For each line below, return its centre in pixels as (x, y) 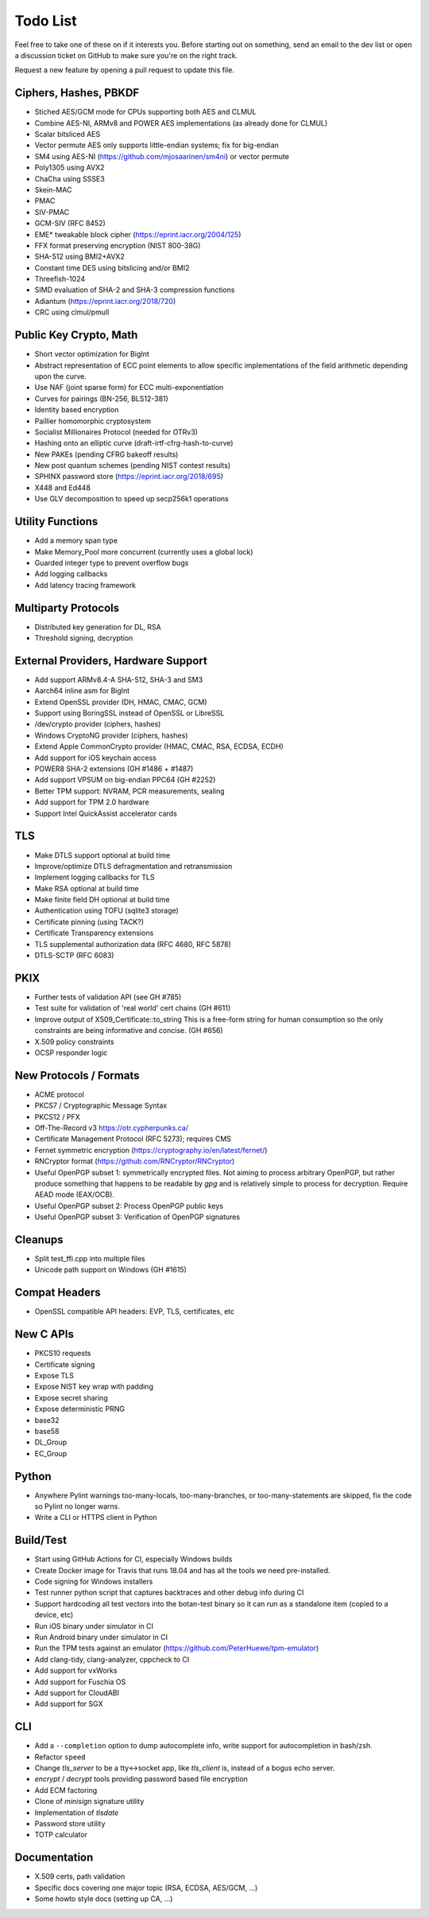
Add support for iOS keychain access (95, 758)
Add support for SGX (69, 1704)
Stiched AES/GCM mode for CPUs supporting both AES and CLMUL (145, 112)
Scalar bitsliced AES (68, 134)
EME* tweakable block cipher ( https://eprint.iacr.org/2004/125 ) (138, 234)
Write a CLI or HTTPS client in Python (96, 1518)
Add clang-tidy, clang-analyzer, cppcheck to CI (112, 1659)
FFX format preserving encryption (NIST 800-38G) (118, 245)
